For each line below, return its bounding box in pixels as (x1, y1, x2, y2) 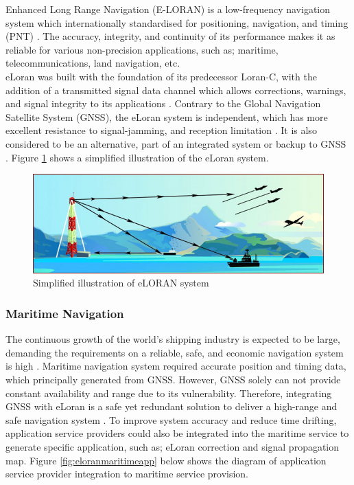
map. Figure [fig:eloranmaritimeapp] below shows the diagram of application (5, 453, 327, 467)
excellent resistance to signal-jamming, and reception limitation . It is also (5, 123, 317, 137)
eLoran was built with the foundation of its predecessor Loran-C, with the (5, 69, 317, 83)
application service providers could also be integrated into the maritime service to (5, 426, 349, 440)
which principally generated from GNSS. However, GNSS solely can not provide (5, 372, 341, 386)
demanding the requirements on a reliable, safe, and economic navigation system (5, 345, 344, 359)
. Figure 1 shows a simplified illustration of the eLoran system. (5, 150, 269, 164)
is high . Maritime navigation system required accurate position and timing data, (5, 359, 346, 373)
